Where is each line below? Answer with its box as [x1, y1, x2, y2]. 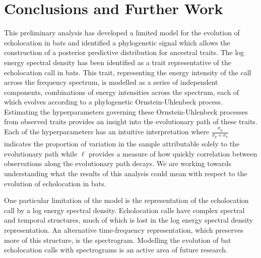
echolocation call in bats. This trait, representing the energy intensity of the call [4, 67, 251, 77]
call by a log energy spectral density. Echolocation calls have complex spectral [4, 204, 245, 215]
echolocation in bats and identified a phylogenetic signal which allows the [4, 37, 230, 47]
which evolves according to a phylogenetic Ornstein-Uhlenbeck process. [4, 96, 223, 107]
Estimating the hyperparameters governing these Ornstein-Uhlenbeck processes [4, 106, 248, 117]
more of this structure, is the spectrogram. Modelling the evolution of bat [4, 234, 231, 245]
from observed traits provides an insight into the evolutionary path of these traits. [4, 116, 257, 127]
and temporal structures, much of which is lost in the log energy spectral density [4, 215, 253, 225]
